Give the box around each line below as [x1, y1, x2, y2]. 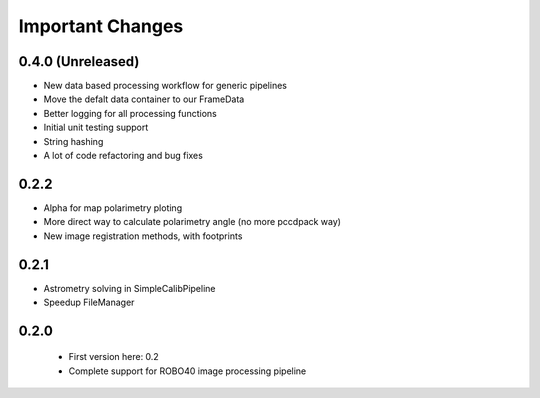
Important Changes [18, 15, 184, 37]
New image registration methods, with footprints [43, 230, 243, 242]
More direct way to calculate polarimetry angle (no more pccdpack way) [43, 216, 342, 228]
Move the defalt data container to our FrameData [43, 93, 245, 105]
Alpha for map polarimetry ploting [43, 201, 183, 214]
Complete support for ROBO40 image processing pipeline [68, 365, 307, 377]
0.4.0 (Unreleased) [18, 53, 140, 70]
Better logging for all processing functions [43, 107, 217, 119]
